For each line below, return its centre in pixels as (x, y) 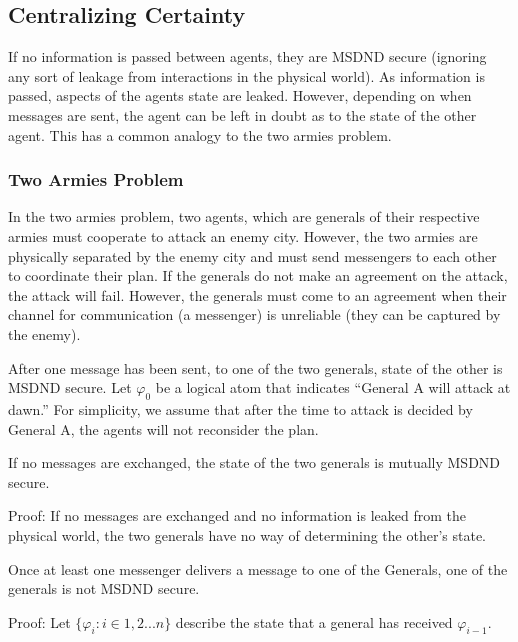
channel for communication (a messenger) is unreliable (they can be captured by (254, 314)
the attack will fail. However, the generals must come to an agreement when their (257, 294)
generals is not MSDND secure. (104, 588)
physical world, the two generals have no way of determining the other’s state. (247, 534)
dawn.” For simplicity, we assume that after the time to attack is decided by (240, 408)
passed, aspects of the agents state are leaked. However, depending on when (240, 95)
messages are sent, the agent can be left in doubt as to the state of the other (242, 114)
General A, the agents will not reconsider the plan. (163, 428)
